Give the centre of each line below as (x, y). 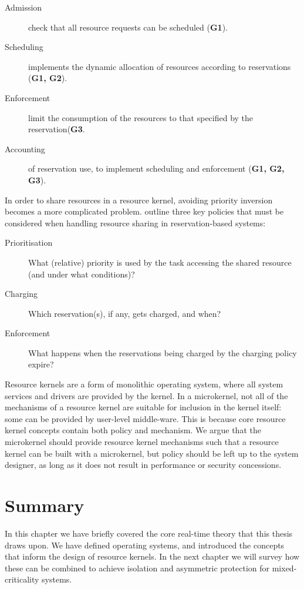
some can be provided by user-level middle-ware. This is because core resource (145, 418)
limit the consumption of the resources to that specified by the (141, 117)
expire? (41, 364)
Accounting (25, 148)
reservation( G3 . (57, 129)
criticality (22, 579)
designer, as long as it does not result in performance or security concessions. (143, 465)
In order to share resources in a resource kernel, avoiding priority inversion (139, 200)
